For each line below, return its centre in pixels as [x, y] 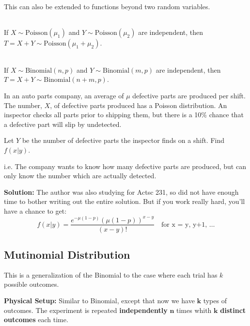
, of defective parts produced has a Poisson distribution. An [139, 105]
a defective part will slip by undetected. [63, 124]
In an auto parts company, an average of [64, 95]
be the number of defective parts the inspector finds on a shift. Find [123, 140]
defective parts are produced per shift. [189, 95]
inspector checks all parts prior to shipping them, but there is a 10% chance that [124, 115]
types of [215, 300]
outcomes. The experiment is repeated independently [86, 310]
